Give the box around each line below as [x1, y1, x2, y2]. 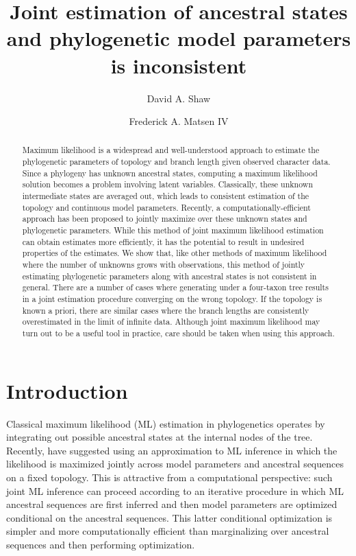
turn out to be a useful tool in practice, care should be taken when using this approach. [22, 327, 335, 338]
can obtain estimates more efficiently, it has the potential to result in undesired [22, 235, 305, 247]
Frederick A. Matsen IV [129, 114, 229, 128]
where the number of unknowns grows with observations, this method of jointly [22, 259, 305, 270]
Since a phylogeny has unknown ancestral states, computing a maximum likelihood [22, 167, 318, 178]
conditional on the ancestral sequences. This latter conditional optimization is [6, 510, 333, 524]
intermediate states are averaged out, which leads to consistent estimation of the [22, 190, 309, 202]
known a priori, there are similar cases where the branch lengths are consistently [22, 304, 309, 316]
